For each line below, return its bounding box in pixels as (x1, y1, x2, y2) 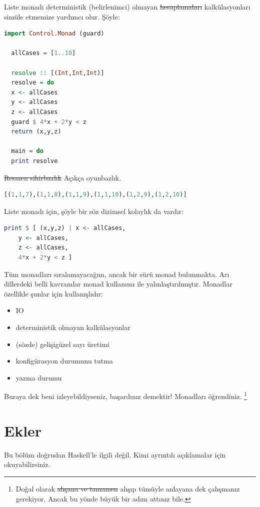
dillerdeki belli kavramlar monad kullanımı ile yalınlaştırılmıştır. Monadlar (4, 278, 232, 289)
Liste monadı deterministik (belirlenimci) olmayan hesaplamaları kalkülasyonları (4, 1, 250, 11)
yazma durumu (15, 372, 62, 382)
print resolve (11, 157, 58, 164)
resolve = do (11, 79, 54, 86)
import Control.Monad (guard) (4, 30, 104, 37)
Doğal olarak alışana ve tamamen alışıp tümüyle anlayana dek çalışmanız (15, 483, 240, 493)
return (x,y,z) (11, 128, 61, 135)
